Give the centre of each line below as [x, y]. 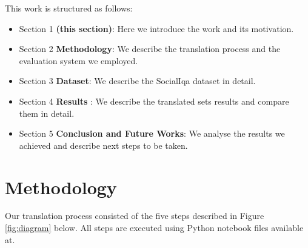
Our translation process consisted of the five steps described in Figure [135, 216]
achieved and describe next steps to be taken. [103, 145]
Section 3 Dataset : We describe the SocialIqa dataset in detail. [137, 81]
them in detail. [47, 113]
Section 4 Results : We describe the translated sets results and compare [154, 101]
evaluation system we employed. [79, 60]
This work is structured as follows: [69, 8]
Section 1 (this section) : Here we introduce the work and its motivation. [156, 28]
